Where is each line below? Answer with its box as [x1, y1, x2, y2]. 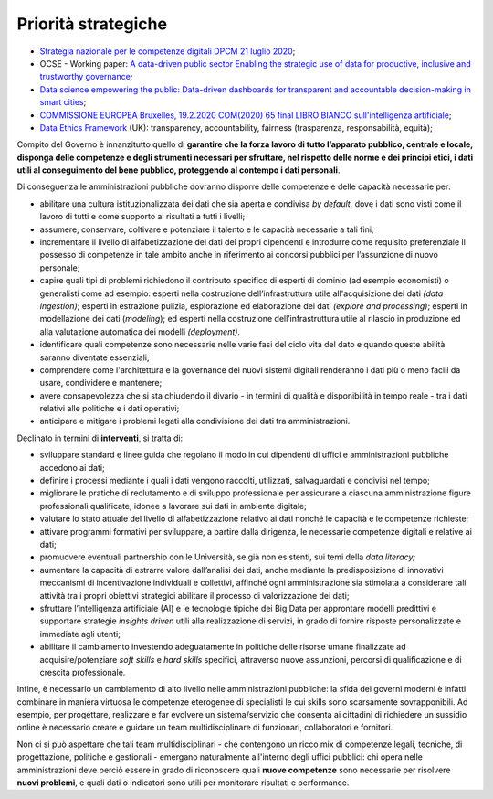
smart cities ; [39, 97, 87, 108]
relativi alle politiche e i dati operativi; [39, 403, 180, 414]
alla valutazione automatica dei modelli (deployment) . [39, 325, 241, 337]
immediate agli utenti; [39, 628, 121, 639]
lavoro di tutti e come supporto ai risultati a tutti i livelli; [39, 211, 246, 222]
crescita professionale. [39, 666, 126, 677]
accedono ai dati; [39, 462, 105, 473]
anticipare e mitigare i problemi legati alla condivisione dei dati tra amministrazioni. [39, 416, 351, 427]
